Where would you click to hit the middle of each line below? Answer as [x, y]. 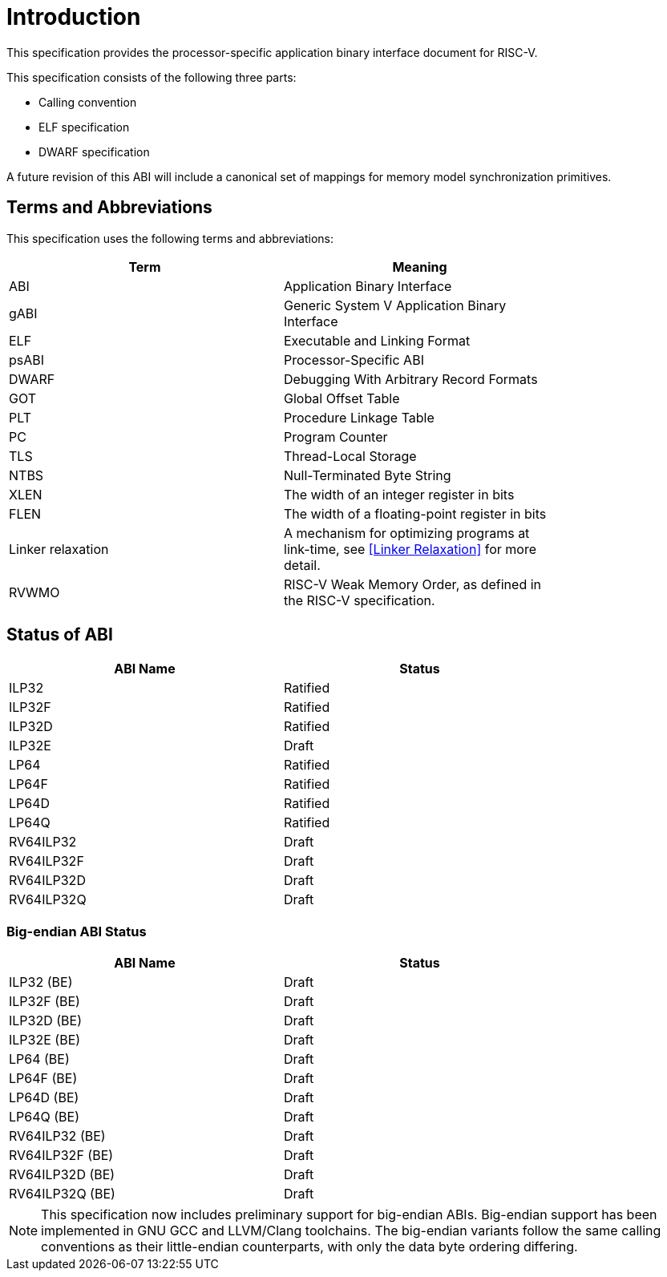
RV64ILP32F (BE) [61, 1156]
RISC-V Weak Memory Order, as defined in [412, 584]
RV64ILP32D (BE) [62, 1175]
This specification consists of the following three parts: [152, 77]
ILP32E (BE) [45, 1040]
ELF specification [84, 127]
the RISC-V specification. [360, 600]
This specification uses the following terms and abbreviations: [170, 238]
